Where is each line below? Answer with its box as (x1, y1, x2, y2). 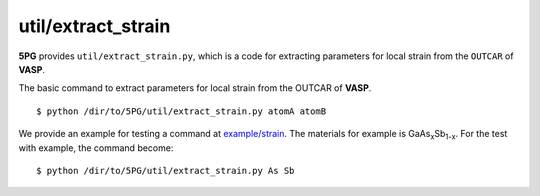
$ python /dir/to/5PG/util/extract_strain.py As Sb (36, 165, 295, 176)
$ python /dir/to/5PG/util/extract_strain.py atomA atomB (36, 105, 327, 117)
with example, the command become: (18, 141, 174, 154)
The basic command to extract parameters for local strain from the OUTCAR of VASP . (18, 82, 372, 94)
